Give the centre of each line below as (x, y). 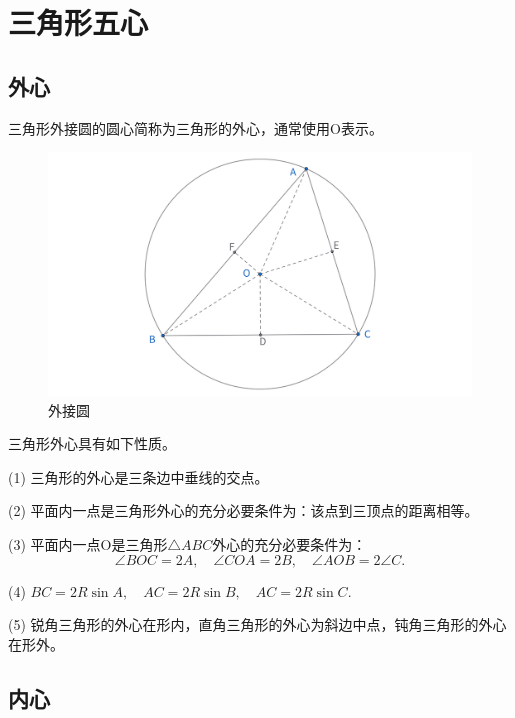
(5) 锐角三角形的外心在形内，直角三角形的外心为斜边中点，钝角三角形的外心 (257, 624)
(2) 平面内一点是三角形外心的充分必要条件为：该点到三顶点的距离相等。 (243, 510)
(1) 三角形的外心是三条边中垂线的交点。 (138, 476)
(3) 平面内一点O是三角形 (88, 544)
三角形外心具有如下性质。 (92, 443)
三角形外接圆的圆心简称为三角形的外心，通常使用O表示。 (195, 127)
